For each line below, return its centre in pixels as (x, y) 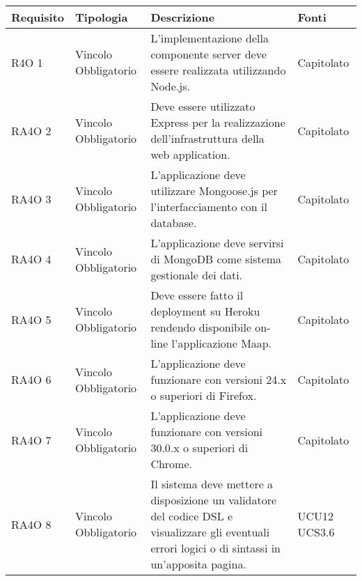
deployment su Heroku (205, 311)
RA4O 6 (31, 379)
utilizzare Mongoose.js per (214, 191)
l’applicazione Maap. (222, 343)
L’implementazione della (210, 38)
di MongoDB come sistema (216, 259)
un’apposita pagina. (198, 564)
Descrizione (183, 17)
